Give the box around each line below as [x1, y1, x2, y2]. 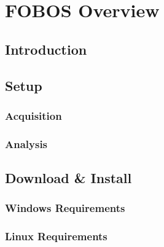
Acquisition [5, 108, 62, 123]
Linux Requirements [5, 229, 107, 244]
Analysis [5, 136, 48, 151]
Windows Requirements [5, 200, 125, 216]
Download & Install [5, 168, 132, 187]
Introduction [5, 39, 87, 58]
